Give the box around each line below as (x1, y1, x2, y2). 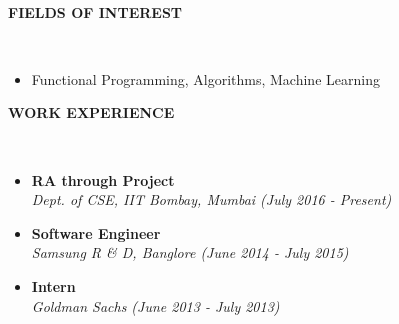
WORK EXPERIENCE (8, 102, 175, 123)
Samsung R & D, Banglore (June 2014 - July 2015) (31, 242, 349, 263)
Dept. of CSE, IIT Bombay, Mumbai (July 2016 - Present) (31, 189, 392, 210)
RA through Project (31, 169, 175, 190)
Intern (31, 275, 76, 296)
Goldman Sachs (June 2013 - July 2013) (31, 295, 280, 316)
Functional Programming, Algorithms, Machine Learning (31, 68, 380, 89)
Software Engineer (31, 222, 161, 243)
